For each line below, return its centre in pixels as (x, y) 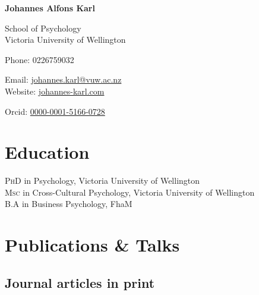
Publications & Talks (92, 245)
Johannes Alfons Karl (50, 8)
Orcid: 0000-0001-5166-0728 (55, 111)
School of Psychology (43, 28)
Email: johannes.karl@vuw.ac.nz (63, 79)
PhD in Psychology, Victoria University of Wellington (102, 181)
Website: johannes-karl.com (55, 91)
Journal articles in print (80, 282)
